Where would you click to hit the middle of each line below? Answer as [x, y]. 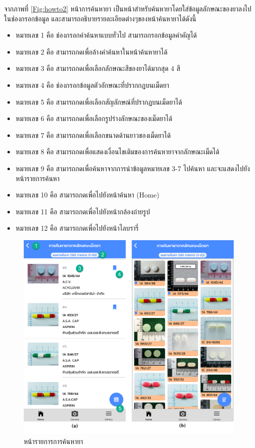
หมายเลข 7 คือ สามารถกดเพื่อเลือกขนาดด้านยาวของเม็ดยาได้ [93, 135]
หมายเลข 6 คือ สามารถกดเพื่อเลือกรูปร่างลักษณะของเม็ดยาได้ [94, 118]
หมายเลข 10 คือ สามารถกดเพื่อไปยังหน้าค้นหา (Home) [87, 195]
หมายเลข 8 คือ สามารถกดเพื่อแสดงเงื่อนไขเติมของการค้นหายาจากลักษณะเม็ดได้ [117, 152]
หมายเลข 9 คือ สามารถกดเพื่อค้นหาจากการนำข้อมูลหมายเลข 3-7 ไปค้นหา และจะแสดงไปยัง [133, 168]
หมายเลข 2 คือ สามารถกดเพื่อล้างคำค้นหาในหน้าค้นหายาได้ [92, 51]
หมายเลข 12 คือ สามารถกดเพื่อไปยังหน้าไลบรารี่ [77, 228]
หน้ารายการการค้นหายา [53, 441]
